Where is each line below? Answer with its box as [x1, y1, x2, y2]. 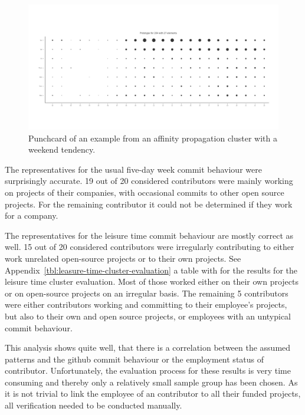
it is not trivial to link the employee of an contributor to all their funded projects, [5, 387, 301, 400]
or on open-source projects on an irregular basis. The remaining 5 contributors [5, 286, 288, 299]
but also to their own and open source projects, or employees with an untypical [5, 309, 291, 322]
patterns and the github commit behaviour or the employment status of [5, 353, 264, 365]
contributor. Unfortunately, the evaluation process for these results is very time [5, 364, 291, 377]
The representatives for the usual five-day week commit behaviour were [5, 163, 262, 175]
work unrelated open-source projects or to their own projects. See [5, 252, 241, 264]
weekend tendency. [28, 143, 96, 156]
